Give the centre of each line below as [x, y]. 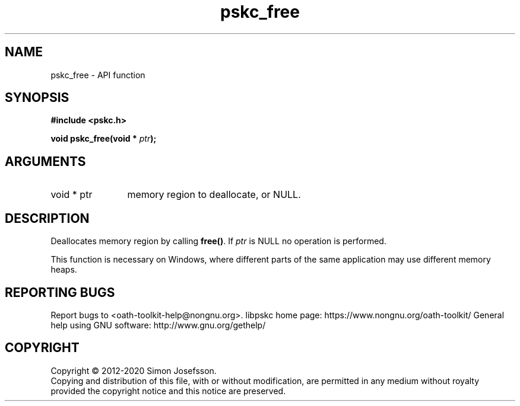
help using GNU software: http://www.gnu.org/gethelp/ [158, 325]
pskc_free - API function [98, 75]
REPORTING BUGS [60, 292]
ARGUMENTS [45, 161]
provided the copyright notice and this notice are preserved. [168, 391]
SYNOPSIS [37, 98]
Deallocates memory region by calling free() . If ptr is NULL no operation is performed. [218, 241]
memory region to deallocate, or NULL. [214, 195]
